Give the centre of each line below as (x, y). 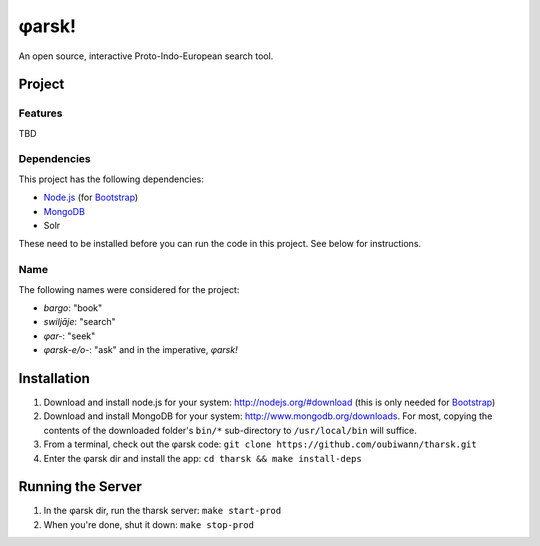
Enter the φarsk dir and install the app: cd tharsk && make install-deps (202, 458)
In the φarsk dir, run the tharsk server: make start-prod (162, 511)
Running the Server (80, 486)
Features (40, 113)
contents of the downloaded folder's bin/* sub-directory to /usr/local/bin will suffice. (230, 430)
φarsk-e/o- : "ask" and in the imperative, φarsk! (141, 350)
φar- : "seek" (69, 336)
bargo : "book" (73, 307)
